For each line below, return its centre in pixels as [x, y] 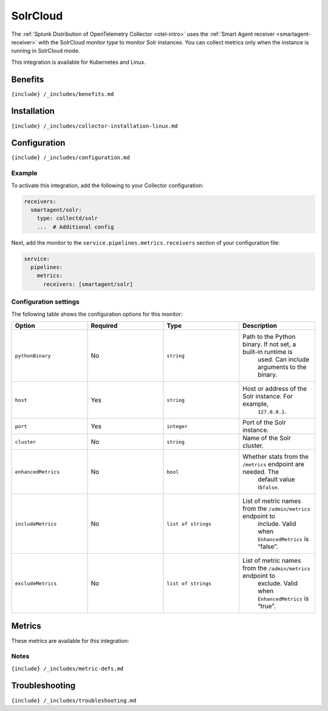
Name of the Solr [267, 438]
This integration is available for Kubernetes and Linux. [78, 62]
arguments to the [282, 367]
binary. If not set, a [269, 344]
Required [104, 326]
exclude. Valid [277, 583]
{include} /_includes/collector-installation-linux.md [95, 126]
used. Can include [283, 359]
